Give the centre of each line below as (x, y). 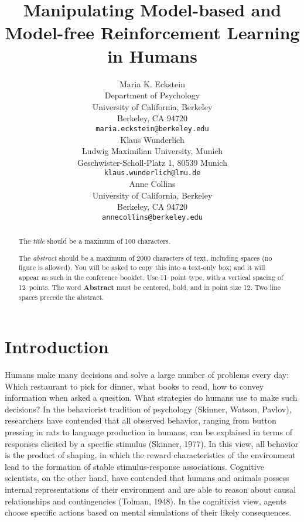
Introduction (57, 347)
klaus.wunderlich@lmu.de (152, 173)
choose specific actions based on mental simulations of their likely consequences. (148, 512)
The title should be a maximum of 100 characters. (94, 241)
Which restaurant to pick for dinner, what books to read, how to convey (134, 386)
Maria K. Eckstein (152, 83)
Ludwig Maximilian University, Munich (152, 151)
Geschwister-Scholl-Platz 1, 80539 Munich (152, 162)
